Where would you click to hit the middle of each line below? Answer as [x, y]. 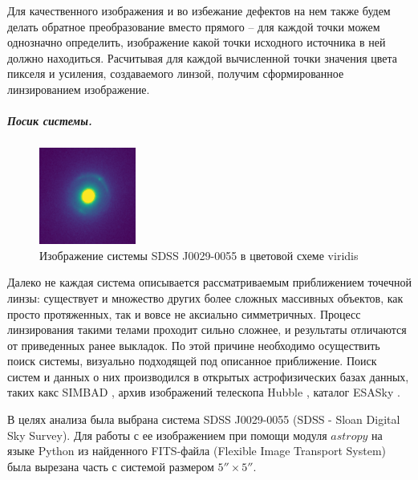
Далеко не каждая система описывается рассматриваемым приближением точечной [209, 282]
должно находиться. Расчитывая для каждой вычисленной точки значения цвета [202, 57]
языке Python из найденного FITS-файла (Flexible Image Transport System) [197, 451]
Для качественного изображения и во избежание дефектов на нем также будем [199, 10]
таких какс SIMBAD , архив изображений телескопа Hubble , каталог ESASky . [204, 392]
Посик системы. [50, 121]
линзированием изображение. [79, 89]
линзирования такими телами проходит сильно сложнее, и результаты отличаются [207, 329]
